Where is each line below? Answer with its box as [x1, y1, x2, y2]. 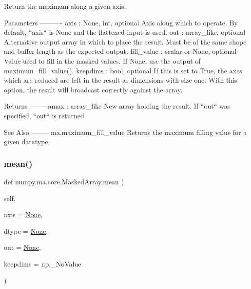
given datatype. [4, 136, 50, 147]
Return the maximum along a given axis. [4, 1, 126, 11]
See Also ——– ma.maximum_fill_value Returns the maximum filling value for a [4, 127, 247, 137]
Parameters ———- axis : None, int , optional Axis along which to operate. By [4, 17, 238, 27]
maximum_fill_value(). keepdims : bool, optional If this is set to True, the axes [4, 65, 242, 75]
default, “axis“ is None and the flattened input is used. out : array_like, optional [4, 27, 246, 37]
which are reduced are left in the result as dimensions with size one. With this [4, 75, 237, 85]
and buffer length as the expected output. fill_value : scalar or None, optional [4, 46, 237, 56]
